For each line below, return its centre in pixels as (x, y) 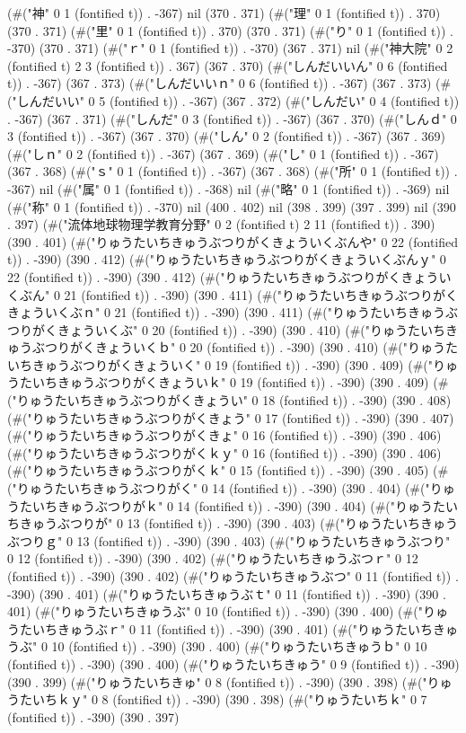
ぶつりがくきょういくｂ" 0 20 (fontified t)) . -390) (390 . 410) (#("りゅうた (245, 347)
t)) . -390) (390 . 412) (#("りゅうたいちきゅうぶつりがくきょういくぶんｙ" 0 (227, 259)
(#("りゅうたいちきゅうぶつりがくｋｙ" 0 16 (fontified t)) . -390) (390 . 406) (224, 452)
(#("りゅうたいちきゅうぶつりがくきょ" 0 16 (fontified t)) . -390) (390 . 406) (224, 435)
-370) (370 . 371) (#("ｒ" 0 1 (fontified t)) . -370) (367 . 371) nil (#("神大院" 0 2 (230, 48)
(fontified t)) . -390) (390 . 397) (93, 716)
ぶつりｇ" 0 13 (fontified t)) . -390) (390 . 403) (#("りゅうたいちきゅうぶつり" (229, 540)
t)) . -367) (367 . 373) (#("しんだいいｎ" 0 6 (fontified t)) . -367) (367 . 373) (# (229, 83)
